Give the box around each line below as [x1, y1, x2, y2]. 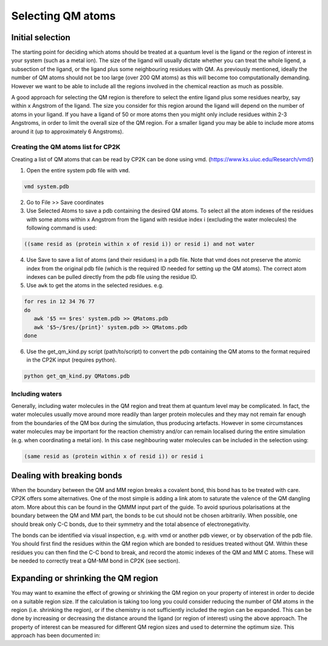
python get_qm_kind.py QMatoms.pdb [24, 373, 130, 380]
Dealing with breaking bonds [11, 470, 123, 480]
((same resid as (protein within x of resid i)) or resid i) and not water [24, 240, 255, 248]
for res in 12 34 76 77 [24, 298, 95, 305]
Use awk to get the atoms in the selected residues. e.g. [26, 282, 164, 289]
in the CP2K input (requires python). [26, 356, 117, 363]
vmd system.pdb [24, 183, 69, 190]
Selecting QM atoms [11, 9, 116, 23]
